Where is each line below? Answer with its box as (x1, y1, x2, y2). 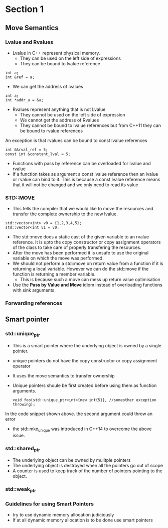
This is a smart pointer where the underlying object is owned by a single (12, 343, 161, 349)
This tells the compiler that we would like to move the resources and (12, 206, 153, 212)
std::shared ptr (5, 445, 40, 453)
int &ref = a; (5, 74, 35, 80)
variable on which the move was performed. (12, 255, 104, 261)
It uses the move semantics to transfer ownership (12, 373, 115, 379)
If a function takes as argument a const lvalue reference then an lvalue (12, 171, 158, 177)
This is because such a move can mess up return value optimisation (20, 277, 160, 283)
